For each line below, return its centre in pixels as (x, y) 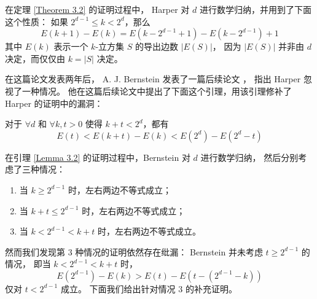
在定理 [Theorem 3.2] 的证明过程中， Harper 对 (97, 9)
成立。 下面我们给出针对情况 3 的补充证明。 (149, 288)
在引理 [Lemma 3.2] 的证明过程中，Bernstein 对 (98, 157)
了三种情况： (39, 169)
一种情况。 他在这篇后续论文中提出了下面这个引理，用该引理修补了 (157, 91)
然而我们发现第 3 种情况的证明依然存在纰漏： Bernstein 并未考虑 (134, 251)
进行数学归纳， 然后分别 (249, 157)
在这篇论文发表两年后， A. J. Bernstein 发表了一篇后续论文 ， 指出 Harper (153, 79)
